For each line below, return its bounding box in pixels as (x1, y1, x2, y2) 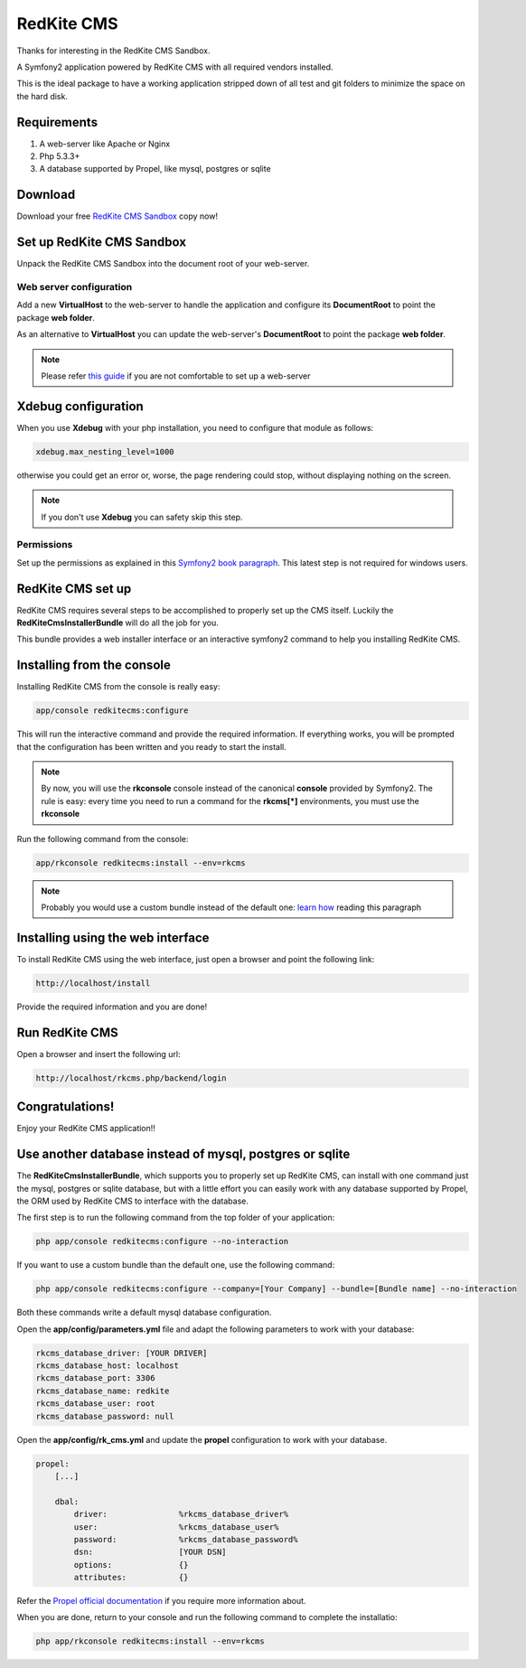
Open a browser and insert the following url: (16, 1048, 181, 1059)
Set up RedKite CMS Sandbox (16, 235, 187, 250)
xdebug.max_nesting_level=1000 (35, 446, 175, 456)
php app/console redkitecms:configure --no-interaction (35, 1236, 289, 1247)
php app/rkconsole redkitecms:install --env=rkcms (35, 1636, 266, 1646)
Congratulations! (16, 1099, 115, 1115)
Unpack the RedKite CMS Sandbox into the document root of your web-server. (16, 258, 310, 269)
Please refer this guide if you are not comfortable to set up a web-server (41, 370, 311, 381)
